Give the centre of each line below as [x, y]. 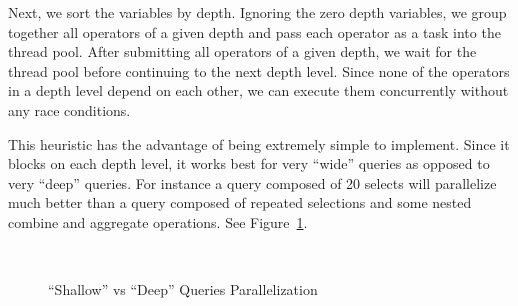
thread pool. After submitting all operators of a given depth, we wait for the [242, 51]
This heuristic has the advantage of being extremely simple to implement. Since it [259, 143]
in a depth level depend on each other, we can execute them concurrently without [258, 90]
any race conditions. [69, 109]
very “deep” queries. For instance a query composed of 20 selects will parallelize [252, 182]
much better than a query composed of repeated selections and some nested [240, 202]
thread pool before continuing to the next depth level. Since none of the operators [259, 70]
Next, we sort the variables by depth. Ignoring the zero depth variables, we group [257, 12]
